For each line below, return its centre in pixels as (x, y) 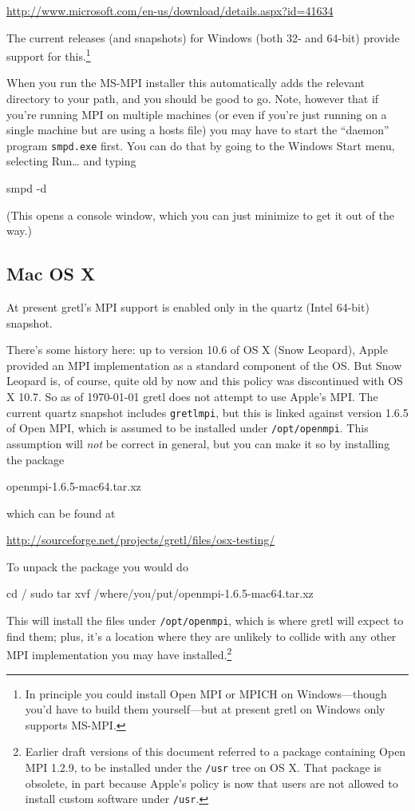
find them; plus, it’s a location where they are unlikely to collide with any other (202, 636)
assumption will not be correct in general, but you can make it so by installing (198, 443)
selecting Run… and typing (71, 161)
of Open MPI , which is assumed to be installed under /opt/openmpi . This (188, 428)
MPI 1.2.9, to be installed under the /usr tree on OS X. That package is (203, 767)
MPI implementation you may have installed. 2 (119, 653)
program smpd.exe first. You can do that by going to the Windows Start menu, (201, 145)
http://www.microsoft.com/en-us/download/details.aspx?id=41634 (170, 10)
